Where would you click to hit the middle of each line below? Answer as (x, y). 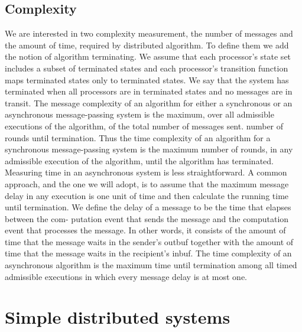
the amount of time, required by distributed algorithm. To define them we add (147, 45)
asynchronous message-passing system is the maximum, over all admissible (139, 114)
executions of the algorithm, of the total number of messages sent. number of (144, 126)
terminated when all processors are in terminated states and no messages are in (149, 91)
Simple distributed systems (118, 317)
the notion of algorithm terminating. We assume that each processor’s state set (148, 56)
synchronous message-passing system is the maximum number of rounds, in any (149, 149)
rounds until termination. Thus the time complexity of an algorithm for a (138, 137)
